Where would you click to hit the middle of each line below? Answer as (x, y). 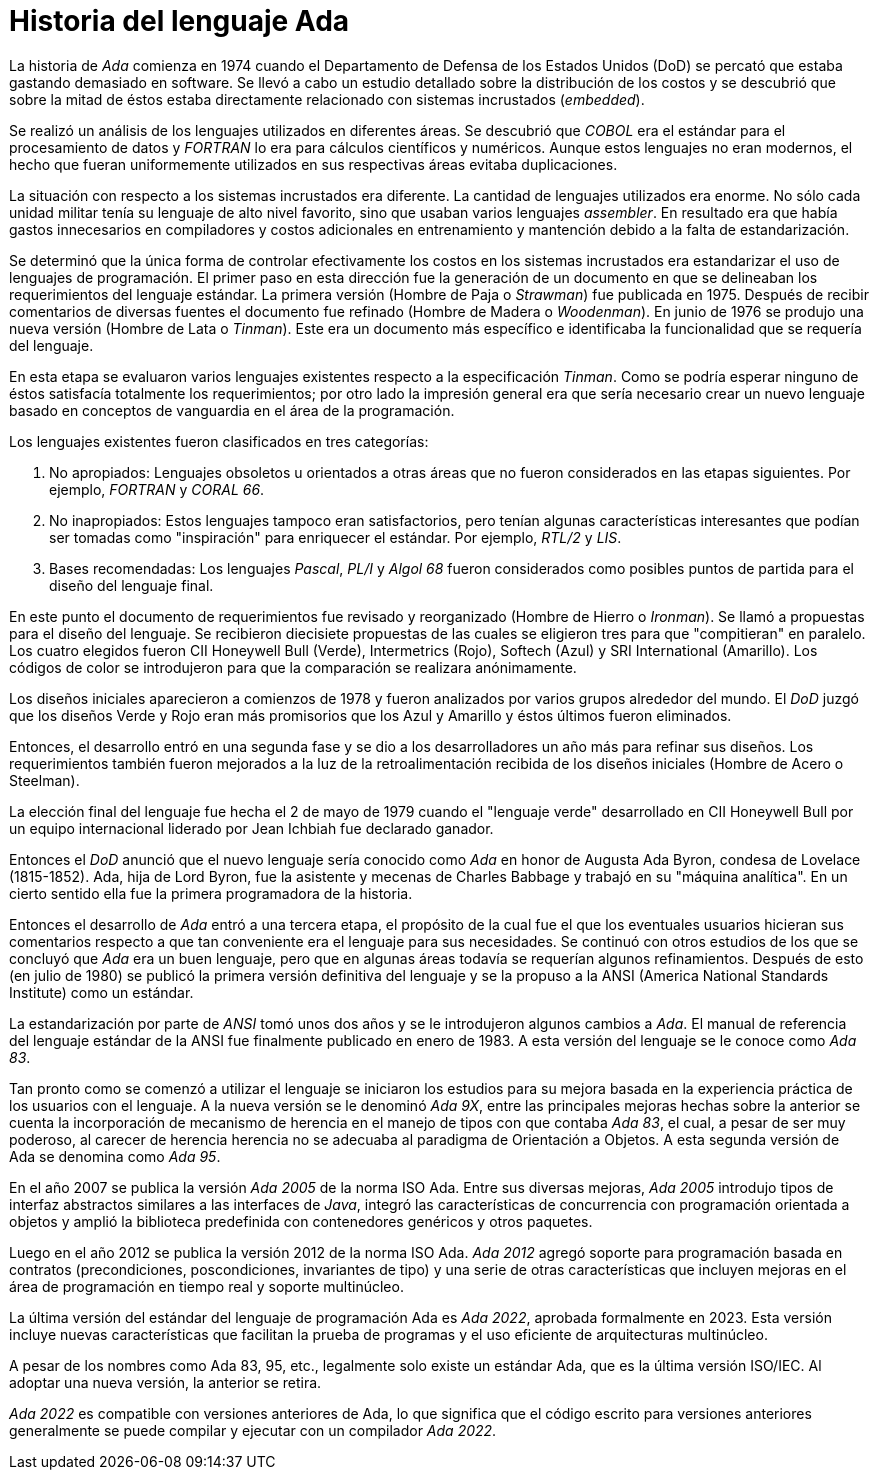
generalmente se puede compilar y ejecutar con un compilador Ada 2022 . (253, 1430)
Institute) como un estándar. (101, 992)
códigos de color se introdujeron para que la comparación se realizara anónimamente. (293, 667)
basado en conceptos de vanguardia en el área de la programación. (232, 410)
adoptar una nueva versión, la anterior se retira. (165, 1382)
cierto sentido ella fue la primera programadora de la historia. (211, 893)
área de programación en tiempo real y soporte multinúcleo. (206, 1286)
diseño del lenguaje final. (131, 585)
